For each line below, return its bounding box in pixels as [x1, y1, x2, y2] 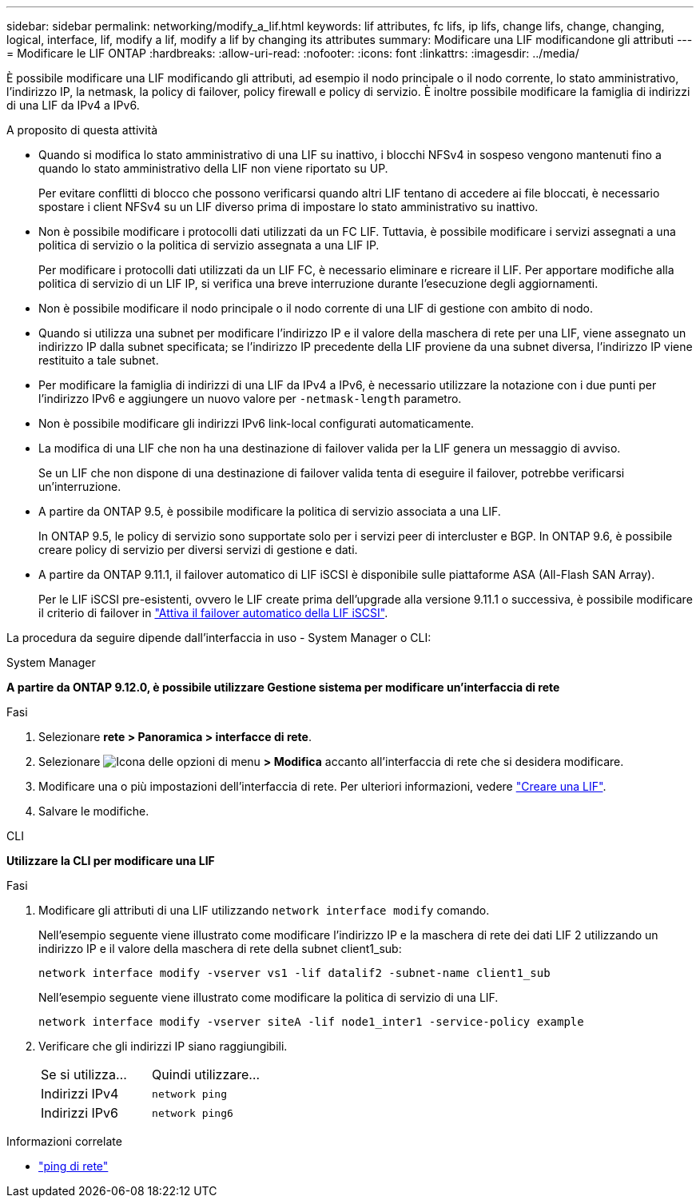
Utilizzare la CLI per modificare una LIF [6, 854, 215, 867]
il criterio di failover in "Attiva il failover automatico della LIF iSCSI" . [38, 606, 388, 620]
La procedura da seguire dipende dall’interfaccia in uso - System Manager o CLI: [6, 631, 432, 644]
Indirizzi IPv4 [41, 1086, 119, 1102]
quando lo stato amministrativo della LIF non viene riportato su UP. [38, 161, 388, 175]
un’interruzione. [38, 480, 121, 493]
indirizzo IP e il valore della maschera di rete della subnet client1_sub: [38, 942, 402, 955]
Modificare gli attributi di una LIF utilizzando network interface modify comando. [38, 903, 490, 917]
